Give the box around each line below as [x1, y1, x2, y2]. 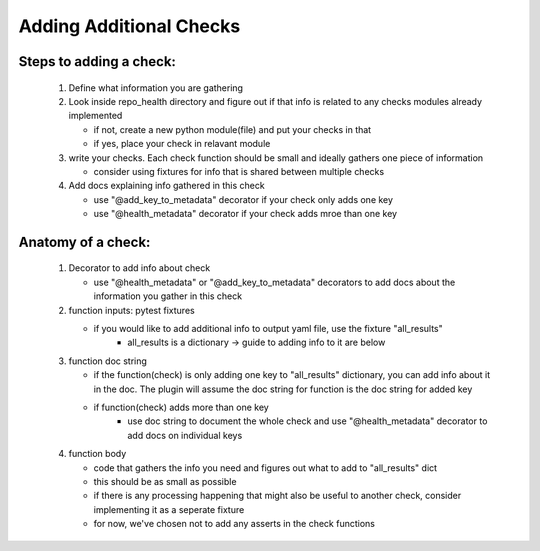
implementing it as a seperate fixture [93, 503, 245, 515]
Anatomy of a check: [18, 233, 151, 250]
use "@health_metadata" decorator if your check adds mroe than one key [93, 208, 398, 220]
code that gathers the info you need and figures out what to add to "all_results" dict [93, 461, 438, 474]
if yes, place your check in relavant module [93, 138, 271, 150]
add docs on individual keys [127, 429, 243, 441]
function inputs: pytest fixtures [68, 304, 195, 316]
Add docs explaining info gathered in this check [68, 180, 265, 192]
